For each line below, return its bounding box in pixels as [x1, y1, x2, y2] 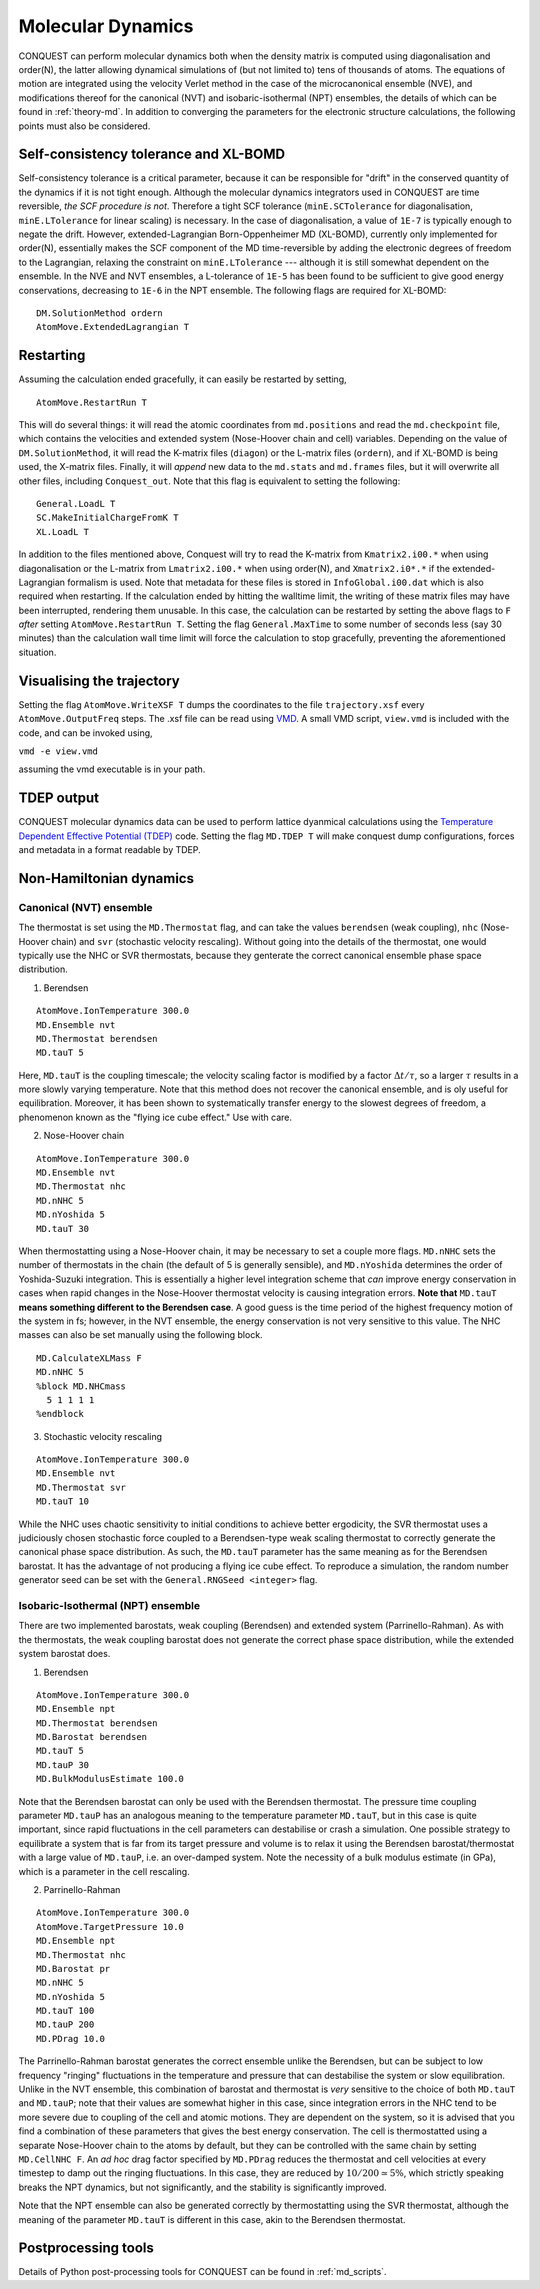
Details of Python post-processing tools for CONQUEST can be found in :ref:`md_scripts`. [18, 2266, 387, 2278]
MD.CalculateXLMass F [36, 1352, 142, 1364]
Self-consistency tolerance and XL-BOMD [18, 146, 285, 163]
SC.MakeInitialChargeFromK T [36, 512, 179, 524]
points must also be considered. [18, 120, 151, 132]
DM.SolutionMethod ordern [36, 307, 164, 319]
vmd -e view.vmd [18, 745, 99, 757]
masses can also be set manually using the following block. [18, 1329, 264, 1341]
